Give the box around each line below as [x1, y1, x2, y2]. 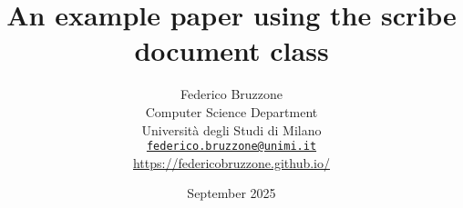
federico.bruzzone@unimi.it [146, 140, 317, 154]
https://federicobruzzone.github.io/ [132, 153, 331, 172]
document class [134, 32, 329, 69]
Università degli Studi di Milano [141, 120, 322, 139]
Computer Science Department [145, 102, 318, 121]
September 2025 [187, 183, 276, 203]
